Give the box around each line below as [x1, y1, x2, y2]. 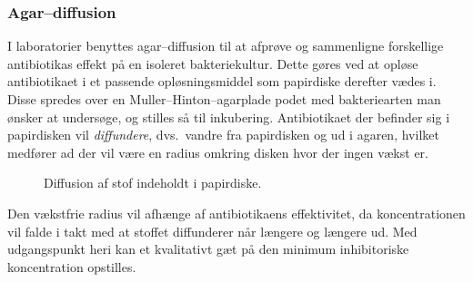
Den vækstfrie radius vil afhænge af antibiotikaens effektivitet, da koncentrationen [7, 203, 466, 222]
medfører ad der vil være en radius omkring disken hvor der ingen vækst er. [7, 142, 428, 161]
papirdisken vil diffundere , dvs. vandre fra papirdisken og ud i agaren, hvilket [7, 125, 439, 144]
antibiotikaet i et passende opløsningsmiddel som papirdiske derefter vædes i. [7, 72, 437, 91]
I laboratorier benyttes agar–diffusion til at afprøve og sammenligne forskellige [7, 36, 444, 55]
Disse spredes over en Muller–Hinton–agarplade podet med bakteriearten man [7, 90, 441, 108]
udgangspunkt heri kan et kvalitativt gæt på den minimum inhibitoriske [7, 239, 409, 258]
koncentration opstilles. [7, 257, 136, 276]
